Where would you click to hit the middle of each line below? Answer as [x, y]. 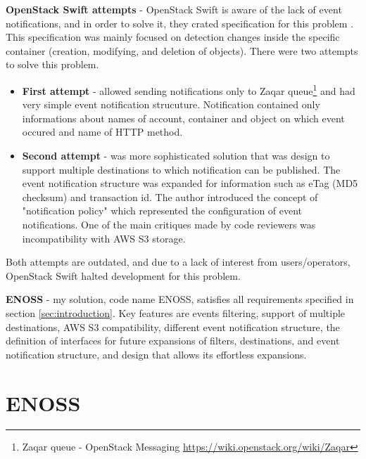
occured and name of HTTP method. [102, 132]
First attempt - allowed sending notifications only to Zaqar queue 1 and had [189, 89]
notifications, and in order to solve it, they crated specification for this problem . [180, 23]
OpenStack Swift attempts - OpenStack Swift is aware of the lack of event [174, 9]
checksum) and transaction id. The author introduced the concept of [170, 196]
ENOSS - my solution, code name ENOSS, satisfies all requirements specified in [180, 299]
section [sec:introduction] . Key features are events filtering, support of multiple [176, 312]
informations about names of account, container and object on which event [183, 118]
